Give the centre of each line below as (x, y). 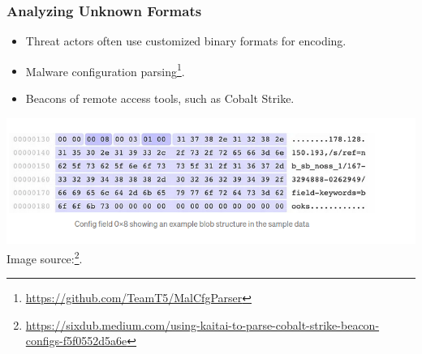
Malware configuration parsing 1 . (105, 70)
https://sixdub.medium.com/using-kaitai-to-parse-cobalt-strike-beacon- (202, 324)
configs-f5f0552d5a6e (76, 341)
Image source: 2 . (45, 257)
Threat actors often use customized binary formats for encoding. (186, 41)
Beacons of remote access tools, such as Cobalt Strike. (160, 98)
